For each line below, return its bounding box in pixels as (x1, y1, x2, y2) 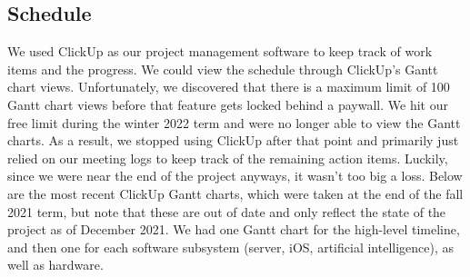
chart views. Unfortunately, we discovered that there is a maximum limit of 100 (7, 77, 450, 96)
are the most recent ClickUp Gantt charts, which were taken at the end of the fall (7, 183, 464, 203)
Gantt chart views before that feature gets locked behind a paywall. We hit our (7, 94, 448, 114)
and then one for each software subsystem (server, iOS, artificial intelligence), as (7, 237, 455, 256)
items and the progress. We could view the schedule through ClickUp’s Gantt (7, 59, 438, 78)
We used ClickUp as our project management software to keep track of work (7, 42, 433, 61)
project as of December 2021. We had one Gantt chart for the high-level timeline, (7, 220, 460, 239)
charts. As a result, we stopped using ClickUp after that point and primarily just (7, 131, 459, 150)
